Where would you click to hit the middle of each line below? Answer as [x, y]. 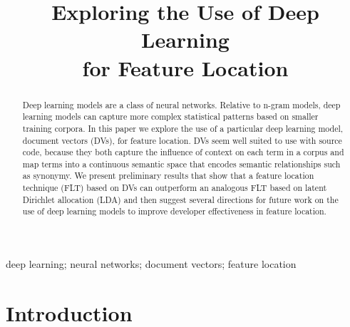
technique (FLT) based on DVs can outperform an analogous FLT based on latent [175, 188]
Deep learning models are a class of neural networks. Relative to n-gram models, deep [181, 104]
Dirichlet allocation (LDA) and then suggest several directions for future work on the [180, 199]
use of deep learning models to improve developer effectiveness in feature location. [174, 211]
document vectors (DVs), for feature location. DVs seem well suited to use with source [182, 140]
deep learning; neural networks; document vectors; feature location [151, 264]
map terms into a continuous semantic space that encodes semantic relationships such [181, 163]
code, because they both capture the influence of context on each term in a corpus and [183, 152]
